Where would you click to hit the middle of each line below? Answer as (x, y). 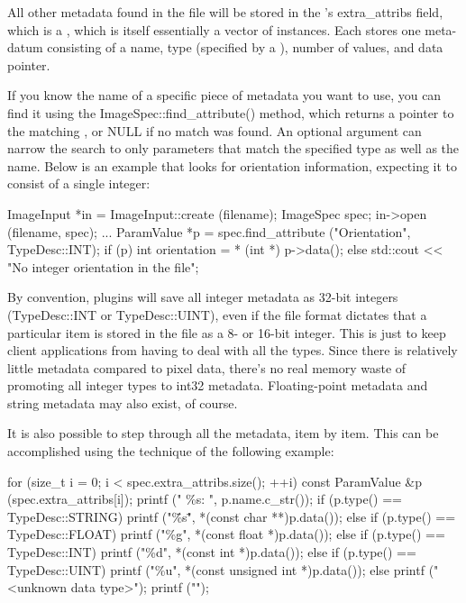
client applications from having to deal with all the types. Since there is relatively (233, 350)
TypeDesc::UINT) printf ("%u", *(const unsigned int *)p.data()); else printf (216, 569)
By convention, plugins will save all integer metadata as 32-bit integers (203, 297)
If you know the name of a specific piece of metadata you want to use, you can (224, 95)
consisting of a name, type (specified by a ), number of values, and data (245, 47)
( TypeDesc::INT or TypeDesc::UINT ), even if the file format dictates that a (217, 314)
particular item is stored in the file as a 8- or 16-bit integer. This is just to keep (227, 332)
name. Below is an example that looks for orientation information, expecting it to (233, 165)
